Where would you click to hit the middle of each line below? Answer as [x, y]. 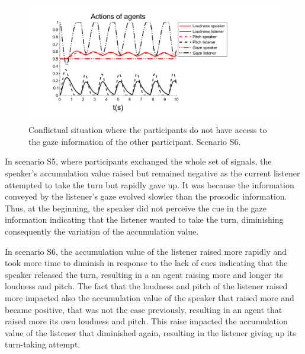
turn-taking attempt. [43, 344]
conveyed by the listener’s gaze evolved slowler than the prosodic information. [146, 196]
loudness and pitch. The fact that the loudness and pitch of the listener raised [146, 286]
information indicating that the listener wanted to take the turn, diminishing [144, 219]
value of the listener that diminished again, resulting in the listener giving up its [150, 332]
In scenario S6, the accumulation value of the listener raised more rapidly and [146, 251]
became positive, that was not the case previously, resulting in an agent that [144, 309]
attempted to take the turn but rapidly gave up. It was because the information [150, 184]
